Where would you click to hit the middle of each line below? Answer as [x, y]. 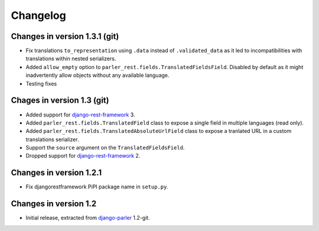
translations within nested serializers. [71, 58]
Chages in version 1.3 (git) [60, 100]
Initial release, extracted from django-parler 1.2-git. [88, 218]
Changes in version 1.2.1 [56, 173]
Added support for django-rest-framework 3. [80, 115]
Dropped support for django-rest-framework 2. [83, 156]
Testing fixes [41, 83]
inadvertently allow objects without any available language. [97, 75]
